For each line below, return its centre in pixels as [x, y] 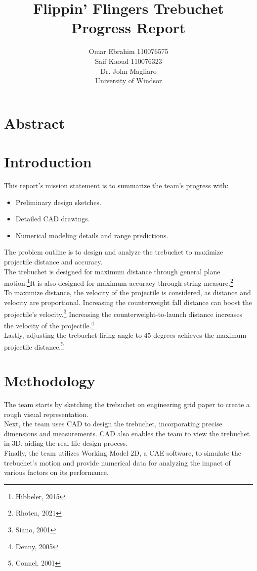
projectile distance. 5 [34, 346]
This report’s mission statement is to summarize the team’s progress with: [116, 185]
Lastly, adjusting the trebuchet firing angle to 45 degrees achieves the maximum [125, 335]
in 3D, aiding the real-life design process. [66, 443]
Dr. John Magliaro [128, 71]
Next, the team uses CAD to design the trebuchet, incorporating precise [113, 424]
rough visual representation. [46, 414]
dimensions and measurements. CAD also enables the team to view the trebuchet [127, 433]
